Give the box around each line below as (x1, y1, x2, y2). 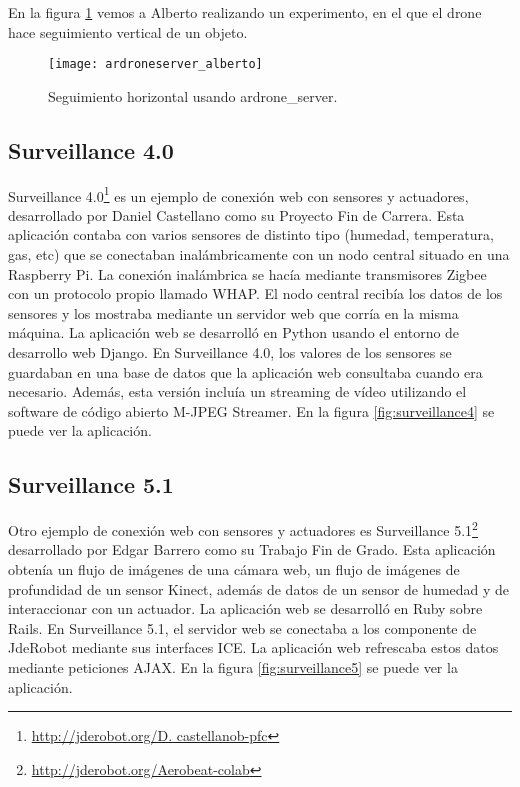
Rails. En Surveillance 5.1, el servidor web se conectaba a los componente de (8, 617, 477, 638)
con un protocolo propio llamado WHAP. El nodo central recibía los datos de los (8, 283, 503, 304)
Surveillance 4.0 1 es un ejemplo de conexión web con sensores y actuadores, (8, 182, 469, 206)
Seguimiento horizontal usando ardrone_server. (48, 85, 338, 106)
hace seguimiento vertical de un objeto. (8, 21, 248, 42)
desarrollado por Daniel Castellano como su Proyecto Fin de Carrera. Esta (8, 204, 465, 225)
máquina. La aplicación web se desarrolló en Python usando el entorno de (8, 322, 460, 343)
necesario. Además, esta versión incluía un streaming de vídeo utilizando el (8, 381, 467, 402)
